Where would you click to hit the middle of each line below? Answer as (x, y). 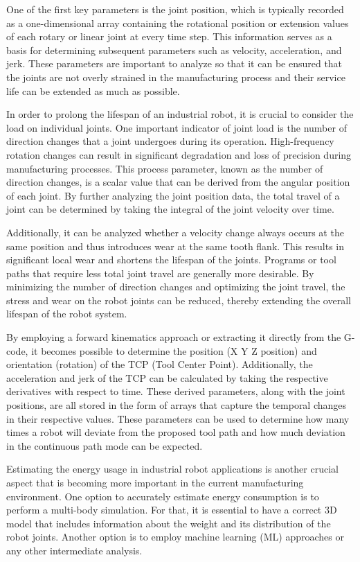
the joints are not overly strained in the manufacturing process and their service (176, 77)
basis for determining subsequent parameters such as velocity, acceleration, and (174, 50)
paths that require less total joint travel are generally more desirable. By (160, 273)
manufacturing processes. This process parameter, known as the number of (165, 168)
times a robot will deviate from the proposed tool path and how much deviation (176, 432)
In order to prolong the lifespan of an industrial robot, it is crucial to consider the (180, 114)
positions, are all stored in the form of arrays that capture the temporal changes (177, 405)
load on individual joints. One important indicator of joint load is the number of (177, 127)
